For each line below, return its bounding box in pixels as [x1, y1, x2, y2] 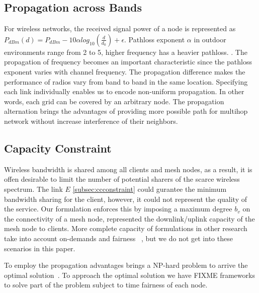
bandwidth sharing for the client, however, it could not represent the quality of [4, 193, 247, 204]
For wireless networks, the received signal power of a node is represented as [4, 23, 236, 34]
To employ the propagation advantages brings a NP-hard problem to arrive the [4, 260, 248, 270]
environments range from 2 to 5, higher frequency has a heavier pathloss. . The [4, 46, 247, 57]
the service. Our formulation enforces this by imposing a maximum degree [4, 203, 232, 214]
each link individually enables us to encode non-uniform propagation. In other [4, 86, 244, 97]
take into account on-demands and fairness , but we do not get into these [4, 233, 233, 243]
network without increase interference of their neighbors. [4, 115, 178, 126]
